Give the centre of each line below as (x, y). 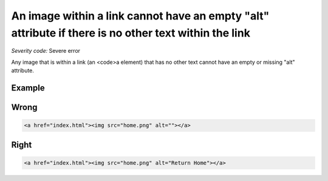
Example (28, 88)
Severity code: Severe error (46, 51)
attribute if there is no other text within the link (131, 33)
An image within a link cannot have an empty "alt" (140, 16)
